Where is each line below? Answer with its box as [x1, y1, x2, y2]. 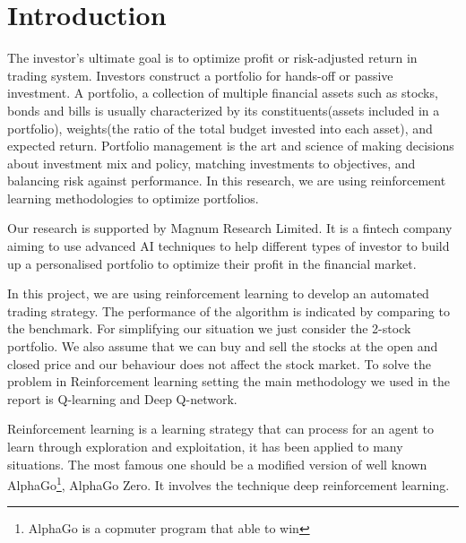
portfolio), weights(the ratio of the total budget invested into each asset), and [7, 118, 433, 137]
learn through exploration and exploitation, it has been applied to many [7, 437, 403, 455]
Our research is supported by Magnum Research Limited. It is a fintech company [7, 219, 453, 237]
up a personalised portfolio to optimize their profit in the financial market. [7, 254, 417, 272]
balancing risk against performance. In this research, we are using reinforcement [7, 171, 446, 190]
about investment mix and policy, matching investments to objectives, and [7, 153, 416, 172]
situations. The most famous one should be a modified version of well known [7, 454, 427, 473]
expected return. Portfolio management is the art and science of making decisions [7, 136, 454, 155]
